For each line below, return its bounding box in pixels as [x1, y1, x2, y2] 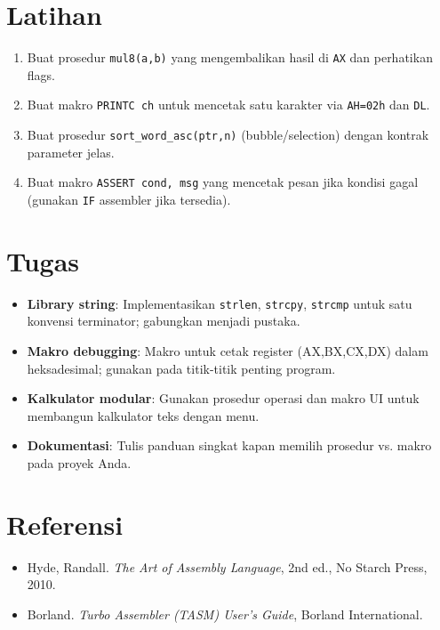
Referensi [6, 505, 124, 542]
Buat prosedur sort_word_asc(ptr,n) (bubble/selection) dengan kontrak [27, 125, 429, 144]
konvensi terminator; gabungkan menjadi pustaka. [27, 311, 300, 330]
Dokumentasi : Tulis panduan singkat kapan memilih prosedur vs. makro [27, 436, 432, 455]
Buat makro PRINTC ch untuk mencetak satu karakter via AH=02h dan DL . [27, 95, 430, 114]
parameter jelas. [27, 142, 115, 161]
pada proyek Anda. [27, 453, 132, 472]
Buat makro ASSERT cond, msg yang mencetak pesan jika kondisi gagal [27, 173, 419, 191]
